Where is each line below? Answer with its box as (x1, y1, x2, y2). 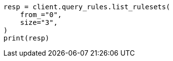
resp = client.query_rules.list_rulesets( (3, 3, 171, 11)
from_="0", (20, 11, 62, 19)
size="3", (20, 19, 58, 26)
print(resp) (3, 34, 49, 42)
